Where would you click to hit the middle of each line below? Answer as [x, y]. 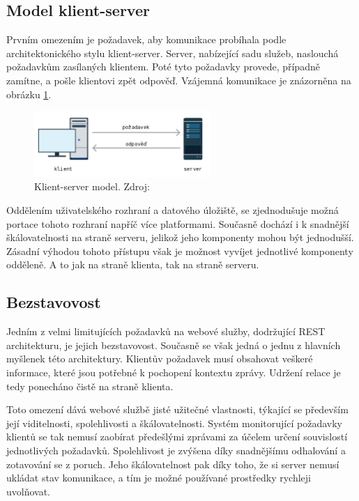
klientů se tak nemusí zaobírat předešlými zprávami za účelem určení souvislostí [177, 437]
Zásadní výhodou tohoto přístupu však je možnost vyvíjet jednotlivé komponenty [180, 250]
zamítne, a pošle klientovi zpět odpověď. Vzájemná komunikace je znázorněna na [179, 80]
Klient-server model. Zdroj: [92, 186]
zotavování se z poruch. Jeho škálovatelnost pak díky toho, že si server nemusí [173, 464]
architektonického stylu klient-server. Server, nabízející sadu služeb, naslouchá [173, 53]
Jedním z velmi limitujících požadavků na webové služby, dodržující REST [166, 331]
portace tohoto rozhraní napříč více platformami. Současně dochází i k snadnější [178, 223]
